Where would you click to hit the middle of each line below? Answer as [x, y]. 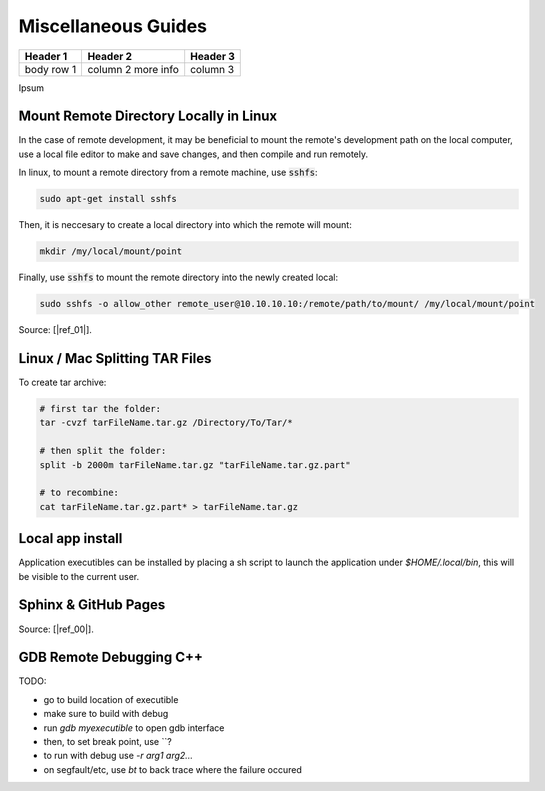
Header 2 [110, 56]
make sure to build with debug [106, 714]
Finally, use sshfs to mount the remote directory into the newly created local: [178, 277]
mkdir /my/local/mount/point [111, 251]
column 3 [212, 69]
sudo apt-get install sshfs [108, 199]
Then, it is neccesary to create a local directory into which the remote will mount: [185, 225]
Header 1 [46, 56]
